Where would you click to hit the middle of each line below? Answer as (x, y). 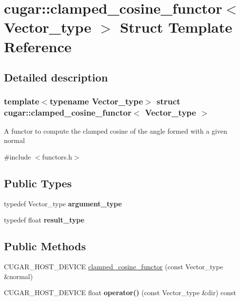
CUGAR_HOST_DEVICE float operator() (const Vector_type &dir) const (120, 292)
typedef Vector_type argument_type (63, 203)
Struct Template (176, 27)
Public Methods (45, 246)
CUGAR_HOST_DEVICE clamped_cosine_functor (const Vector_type (114, 267)
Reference (38, 46)
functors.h (57, 156)
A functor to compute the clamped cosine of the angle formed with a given (116, 130)
